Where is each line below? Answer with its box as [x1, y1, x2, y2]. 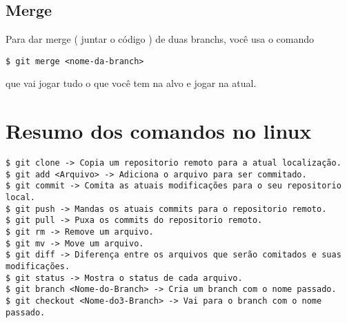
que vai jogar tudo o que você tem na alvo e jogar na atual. [6, 76, 257, 90]
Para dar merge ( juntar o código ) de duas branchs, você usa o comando [6, 32, 315, 46]
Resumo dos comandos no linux [6, 117, 312, 145]
